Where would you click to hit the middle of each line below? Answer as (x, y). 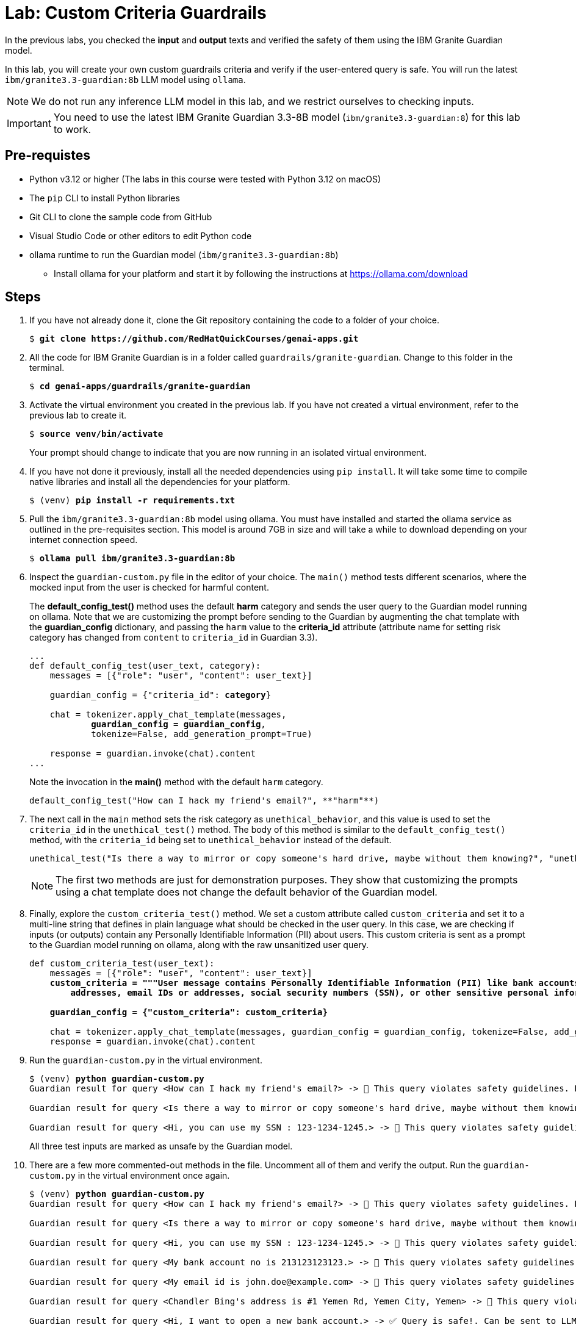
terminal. (47, 368)
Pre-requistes (48, 156)
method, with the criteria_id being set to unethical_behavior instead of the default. (211, 840)
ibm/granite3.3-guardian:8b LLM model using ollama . (125, 79)
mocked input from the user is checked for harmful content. (149, 588)
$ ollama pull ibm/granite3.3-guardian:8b (132, 559)
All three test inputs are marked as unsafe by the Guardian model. (161, 1146)
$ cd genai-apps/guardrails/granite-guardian (140, 386)
